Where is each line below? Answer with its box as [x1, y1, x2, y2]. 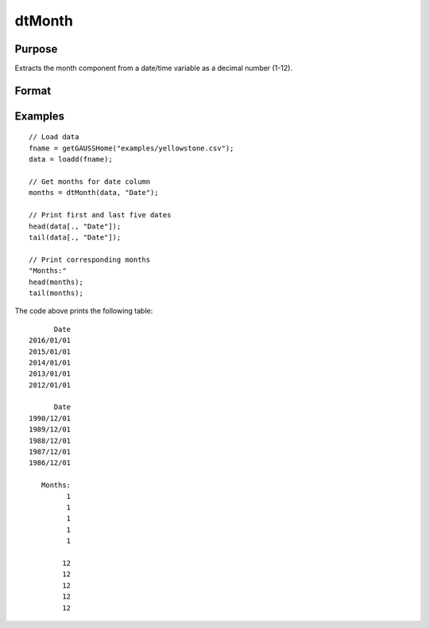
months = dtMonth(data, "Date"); [29, 188, 159, 197]
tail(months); [29, 288, 83, 298]
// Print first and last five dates [29, 211, 172, 220]
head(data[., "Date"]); [29, 221, 122, 231]
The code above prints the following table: [14, 306, 153, 316]
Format [14, 84, 52, 97]
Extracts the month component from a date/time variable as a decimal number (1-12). [14, 64, 293, 73]
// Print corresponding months [29, 255, 151, 264]
